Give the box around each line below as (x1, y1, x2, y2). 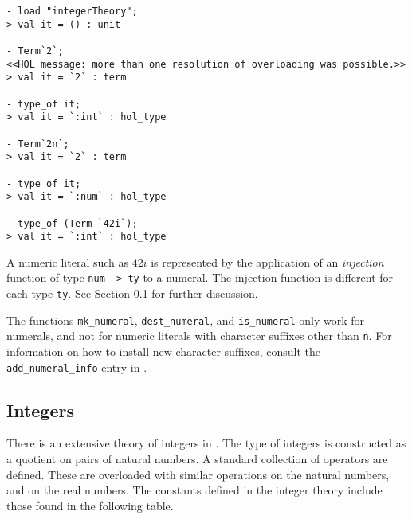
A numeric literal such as (6, 253, 129, 270)
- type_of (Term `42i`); (6, 217, 138, 229)
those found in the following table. (6, 497, 174, 513)
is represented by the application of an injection (151, 253, 384, 270)
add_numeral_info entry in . (6, 358, 147, 375)
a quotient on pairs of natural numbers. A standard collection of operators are (6, 451, 388, 467)
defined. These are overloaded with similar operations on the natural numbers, (6, 466, 390, 482)
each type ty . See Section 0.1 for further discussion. (6, 285, 258, 302)
